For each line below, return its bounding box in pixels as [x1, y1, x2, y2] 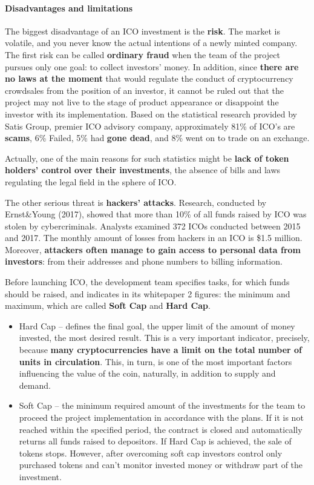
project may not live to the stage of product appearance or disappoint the [5, 96, 279, 108]
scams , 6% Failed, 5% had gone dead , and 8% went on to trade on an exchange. [5, 131, 310, 144]
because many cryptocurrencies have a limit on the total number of [19, 343, 302, 356]
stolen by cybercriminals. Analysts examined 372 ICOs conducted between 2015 [5, 219, 301, 232]
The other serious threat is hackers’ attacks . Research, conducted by [5, 196, 267, 208]
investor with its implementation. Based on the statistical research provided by [5, 107, 298, 120]
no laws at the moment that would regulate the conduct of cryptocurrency [5, 72, 293, 85]
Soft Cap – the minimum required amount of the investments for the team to [19, 399, 306, 412]
